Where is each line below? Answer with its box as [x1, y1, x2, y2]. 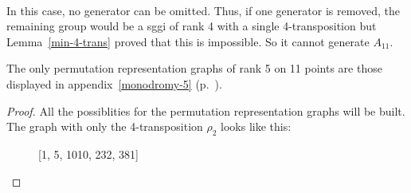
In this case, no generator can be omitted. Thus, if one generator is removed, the [6, 2, 400, 18]
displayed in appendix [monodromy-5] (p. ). [6, 75, 222, 92]
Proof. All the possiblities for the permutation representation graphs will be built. [6, 102, 405, 119]
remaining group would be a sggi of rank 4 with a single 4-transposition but [6, 18, 377, 34]
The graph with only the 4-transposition [6, 118, 203, 135]
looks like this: [221, 118, 292, 135]
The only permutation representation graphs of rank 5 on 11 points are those [6, 60, 382, 77]
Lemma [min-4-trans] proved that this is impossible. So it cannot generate [6, 33, 370, 49]
